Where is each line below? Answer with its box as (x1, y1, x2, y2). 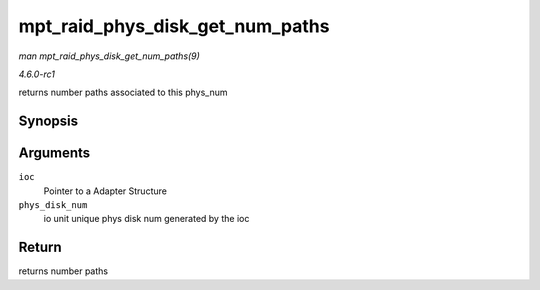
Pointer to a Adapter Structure (43, 185, 167, 197)
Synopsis (18, 113, 79, 130)
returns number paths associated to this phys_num (18, 86, 228, 99)
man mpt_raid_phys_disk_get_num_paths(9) (18, 50, 200, 62)
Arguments (18, 145, 91, 162)
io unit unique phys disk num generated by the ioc (43, 213, 250, 225)
